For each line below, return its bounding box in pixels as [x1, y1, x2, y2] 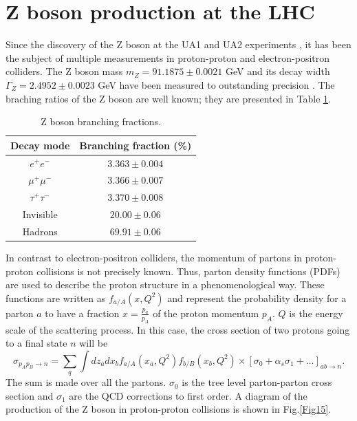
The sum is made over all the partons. [6, 375, 166, 389]
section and [6, 388, 54, 402]
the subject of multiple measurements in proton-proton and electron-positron [6, 50, 330, 65]
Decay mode [10, 138, 70, 152]
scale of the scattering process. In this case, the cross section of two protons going [6, 322, 350, 336]
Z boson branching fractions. [41, 114, 162, 129]
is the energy [289, 305, 343, 320]
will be [79, 336, 108, 350]
